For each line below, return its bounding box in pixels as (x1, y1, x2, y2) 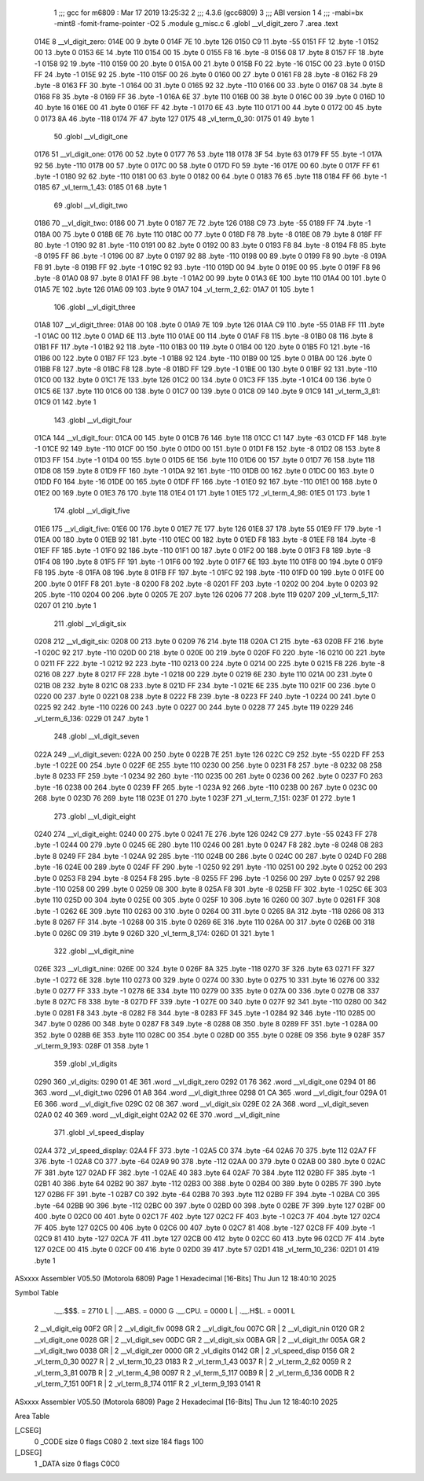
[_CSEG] (14, 1426, 42, 1435)
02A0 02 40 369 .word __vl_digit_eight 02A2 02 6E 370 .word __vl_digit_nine (34, 1110, 280, 1119)
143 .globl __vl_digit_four (53, 415, 133, 425)
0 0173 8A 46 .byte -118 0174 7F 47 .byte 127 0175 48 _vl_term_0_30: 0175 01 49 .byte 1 (34, 114, 314, 123)
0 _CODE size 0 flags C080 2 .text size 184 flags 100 (34, 1436, 204, 1446)
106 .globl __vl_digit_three (53, 302, 136, 311)
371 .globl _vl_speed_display (53, 1128, 144, 1137)
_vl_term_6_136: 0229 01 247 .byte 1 (34, 713, 148, 723)
